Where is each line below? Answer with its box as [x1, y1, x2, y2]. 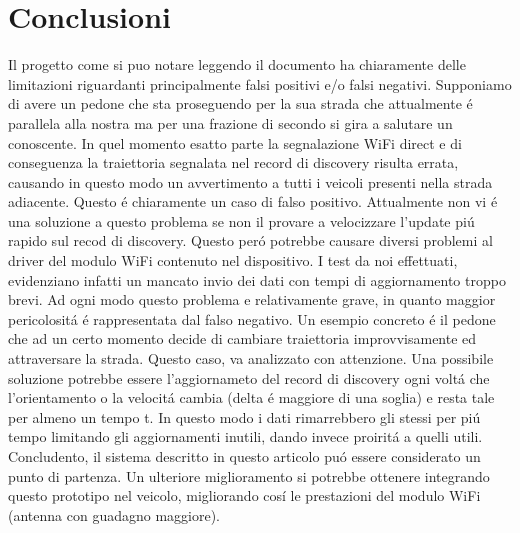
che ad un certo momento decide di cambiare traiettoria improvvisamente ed [8, 328, 477, 349]
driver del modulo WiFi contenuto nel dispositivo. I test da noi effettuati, [8, 250, 458, 271]
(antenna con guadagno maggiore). [8, 504, 221, 525]
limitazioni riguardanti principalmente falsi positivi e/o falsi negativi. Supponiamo [8, 73, 512, 94]
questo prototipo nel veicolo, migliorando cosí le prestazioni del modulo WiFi [8, 485, 481, 506]
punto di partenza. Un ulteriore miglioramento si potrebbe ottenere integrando [8, 465, 490, 486]
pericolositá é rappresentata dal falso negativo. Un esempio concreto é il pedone [8, 308, 496, 329]
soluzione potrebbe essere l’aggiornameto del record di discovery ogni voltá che [8, 367, 490, 388]
